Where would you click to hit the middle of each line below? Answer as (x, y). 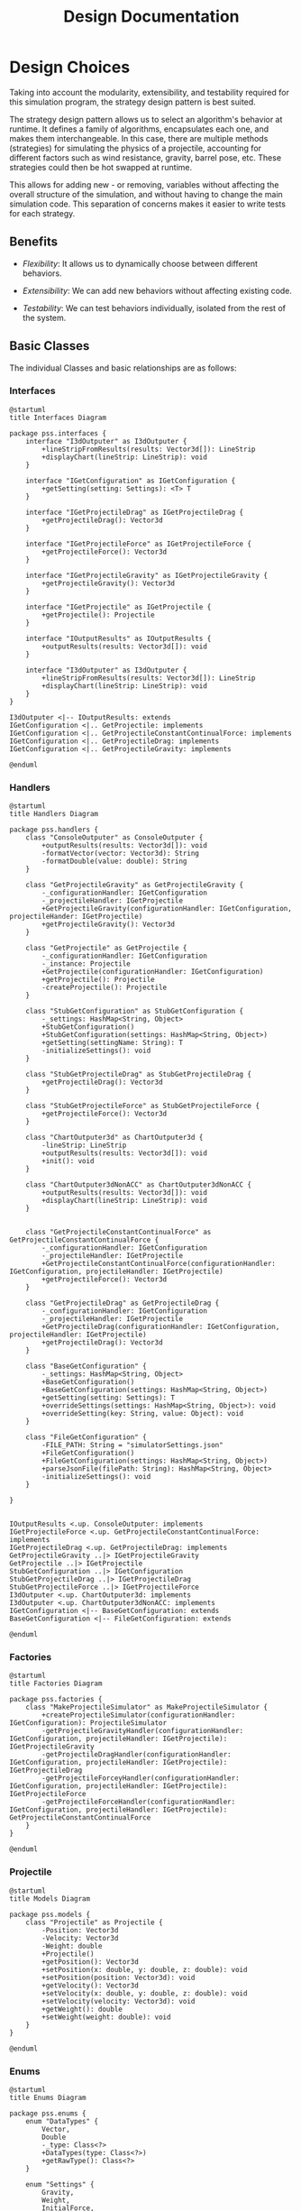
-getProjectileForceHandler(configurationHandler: (139, 1802)
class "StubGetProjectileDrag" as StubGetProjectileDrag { (139, 1075)
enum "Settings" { (60, 2185)
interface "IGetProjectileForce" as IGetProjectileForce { (139, 544)
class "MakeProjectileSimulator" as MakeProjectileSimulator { (147, 1707)
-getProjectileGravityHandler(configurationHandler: (143, 1731)
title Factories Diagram (56, 1683)
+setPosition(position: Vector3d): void (119, 1977)
